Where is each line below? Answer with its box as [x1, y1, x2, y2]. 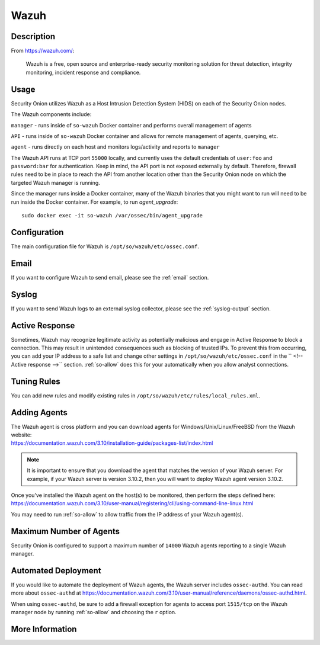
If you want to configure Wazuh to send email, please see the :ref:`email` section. [11, 274, 209, 281]
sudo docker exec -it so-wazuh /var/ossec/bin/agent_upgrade [21, 212, 203, 219]
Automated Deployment [11, 566, 101, 576]
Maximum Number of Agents [11, 526, 120, 536]
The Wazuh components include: [11, 111, 92, 118]
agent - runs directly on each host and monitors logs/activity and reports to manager [11, 143, 220, 150]
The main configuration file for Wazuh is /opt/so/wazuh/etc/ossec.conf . [11, 243, 200, 250]
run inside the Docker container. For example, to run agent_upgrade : [11, 198, 178, 206]
